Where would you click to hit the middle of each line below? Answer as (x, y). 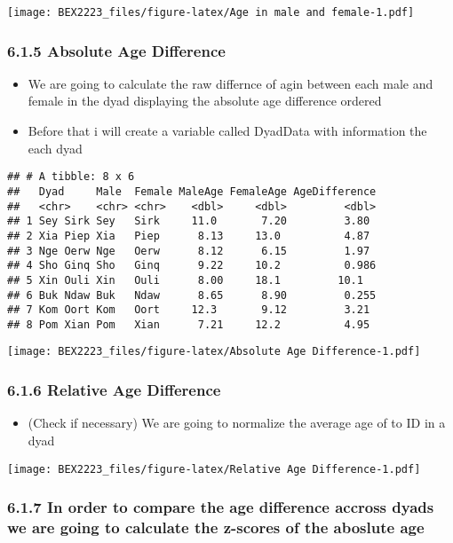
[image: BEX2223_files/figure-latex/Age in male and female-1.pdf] (211, 12)
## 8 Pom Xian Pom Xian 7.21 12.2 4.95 (189, 324)
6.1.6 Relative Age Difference (114, 390)
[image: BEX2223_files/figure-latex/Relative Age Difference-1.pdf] (214, 469)
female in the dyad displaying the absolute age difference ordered (205, 101)
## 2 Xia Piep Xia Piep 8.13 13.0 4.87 (189, 236)
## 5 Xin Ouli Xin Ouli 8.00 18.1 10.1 (185, 280)
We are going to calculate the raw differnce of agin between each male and (230, 83)
